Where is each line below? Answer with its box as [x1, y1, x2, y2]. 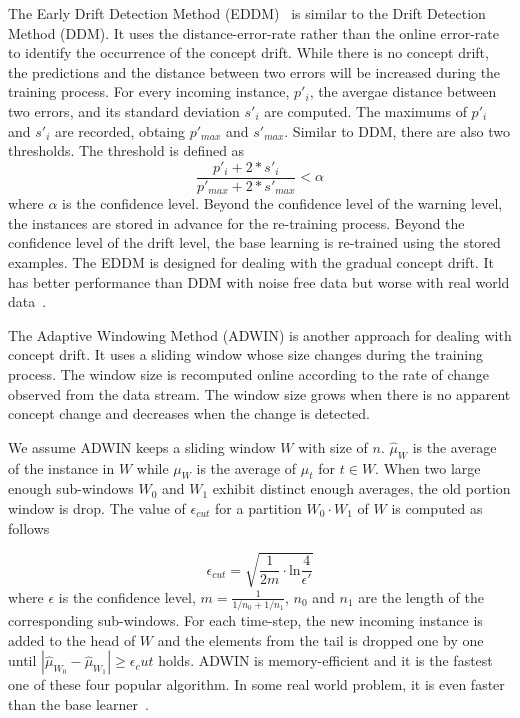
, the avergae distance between [309, 81, 497, 102]
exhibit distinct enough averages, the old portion [212, 478, 511, 499]
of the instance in [8, 457, 115, 478]
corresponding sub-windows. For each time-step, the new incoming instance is [8, 610, 483, 631]
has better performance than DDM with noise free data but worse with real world [8, 271, 510, 292]
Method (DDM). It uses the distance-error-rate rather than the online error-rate [8, 22, 500, 43]
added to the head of [8, 629, 136, 650]
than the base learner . [8, 693, 149, 714]
